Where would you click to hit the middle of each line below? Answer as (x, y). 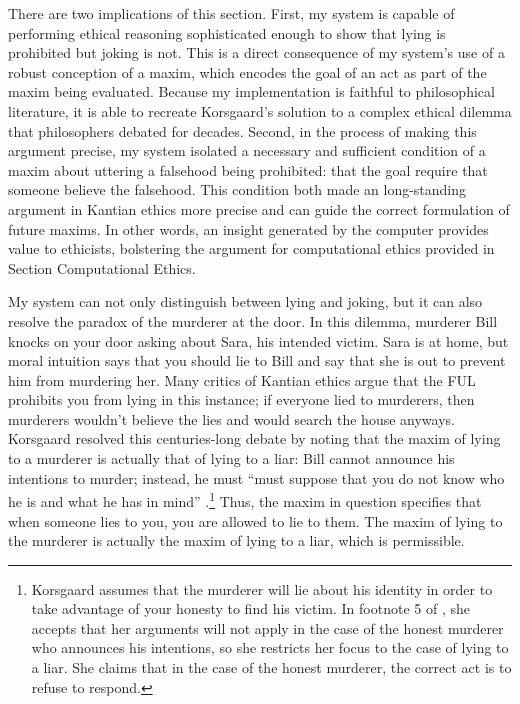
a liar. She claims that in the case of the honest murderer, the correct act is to (271, 667)
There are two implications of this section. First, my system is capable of (231, 13)
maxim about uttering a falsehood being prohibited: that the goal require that (248, 169)
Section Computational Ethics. (102, 267)
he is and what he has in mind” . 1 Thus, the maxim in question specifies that (245, 499)
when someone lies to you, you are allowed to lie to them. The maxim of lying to (255, 520)
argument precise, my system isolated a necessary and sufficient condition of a (247, 150)
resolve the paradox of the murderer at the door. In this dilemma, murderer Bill (253, 320)
